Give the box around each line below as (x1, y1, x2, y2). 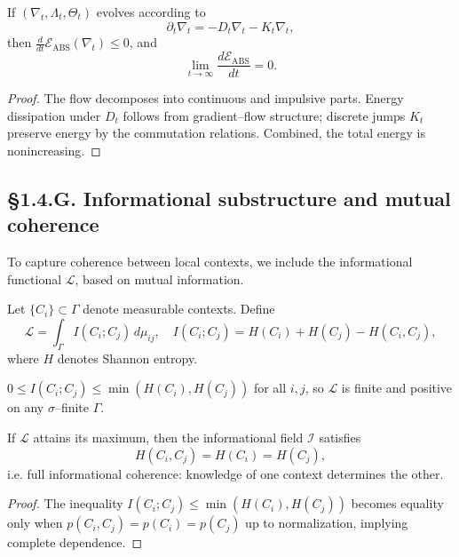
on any (7, 398, 44, 417)
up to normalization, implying (245, 513, 408, 532)
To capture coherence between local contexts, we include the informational (7, 252, 413, 271)
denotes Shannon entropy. (57, 348, 198, 367)
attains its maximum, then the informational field (33, 428, 304, 447)
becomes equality (351, 494, 444, 513)
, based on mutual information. (75, 269, 244, 288)
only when (7, 513, 63, 532)
